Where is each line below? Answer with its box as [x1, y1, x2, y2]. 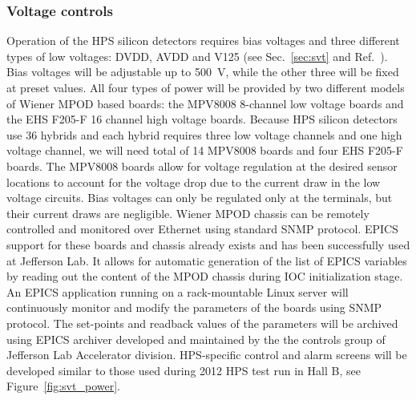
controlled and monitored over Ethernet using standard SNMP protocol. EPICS [6, 220, 398, 237]
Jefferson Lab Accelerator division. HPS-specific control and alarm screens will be [6, 346, 407, 363]
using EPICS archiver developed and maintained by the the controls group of [6, 330, 386, 347]
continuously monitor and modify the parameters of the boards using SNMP [6, 299, 382, 316]
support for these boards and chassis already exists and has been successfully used [6, 236, 410, 253]
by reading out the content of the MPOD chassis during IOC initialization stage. [6, 268, 403, 285]
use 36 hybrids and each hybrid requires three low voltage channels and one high [6, 126, 402, 143]
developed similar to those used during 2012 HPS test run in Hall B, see [6, 362, 361, 378]
